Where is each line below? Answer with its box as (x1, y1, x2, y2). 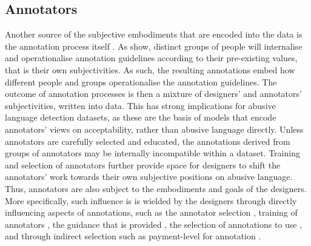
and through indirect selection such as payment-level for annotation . (5, 230, 261, 242)
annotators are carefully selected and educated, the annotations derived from (5, 135, 290, 147)
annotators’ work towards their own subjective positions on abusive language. (5, 170, 293, 183)
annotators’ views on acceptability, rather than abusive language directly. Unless (5, 122, 304, 135)
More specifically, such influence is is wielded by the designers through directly (5, 194, 297, 207)
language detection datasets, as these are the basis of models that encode (5, 111, 276, 124)
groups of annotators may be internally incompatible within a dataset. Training (5, 147, 300, 159)
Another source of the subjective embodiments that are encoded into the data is (5, 28, 303, 41)
